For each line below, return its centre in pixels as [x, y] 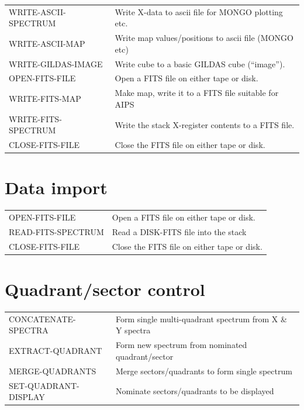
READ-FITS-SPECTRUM [56, 232]
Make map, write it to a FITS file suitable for [197, 93]
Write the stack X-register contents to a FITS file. [205, 124]
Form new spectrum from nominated [181, 345]
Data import [56, 187]
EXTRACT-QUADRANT [56, 351]
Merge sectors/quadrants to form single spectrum [204, 371]
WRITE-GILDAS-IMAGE [56, 63]
